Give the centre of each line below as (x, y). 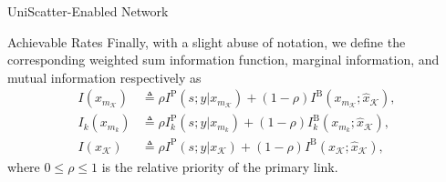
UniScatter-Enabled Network (88, 11)
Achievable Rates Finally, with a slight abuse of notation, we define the (207, 41)
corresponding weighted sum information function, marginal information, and (223, 60)
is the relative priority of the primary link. (220, 166)
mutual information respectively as (104, 77)
